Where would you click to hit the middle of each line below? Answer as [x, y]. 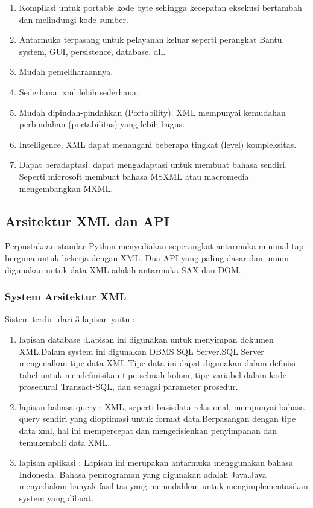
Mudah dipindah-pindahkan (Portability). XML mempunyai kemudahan [152, 112]
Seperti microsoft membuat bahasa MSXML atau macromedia [134, 176]
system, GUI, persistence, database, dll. [92, 51]
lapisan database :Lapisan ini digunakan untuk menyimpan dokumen [146, 339]
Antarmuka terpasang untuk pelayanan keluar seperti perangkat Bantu [150, 40]
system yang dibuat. [56, 498]
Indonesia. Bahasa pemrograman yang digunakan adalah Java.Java [143, 474]
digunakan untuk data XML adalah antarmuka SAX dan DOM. [123, 269]
